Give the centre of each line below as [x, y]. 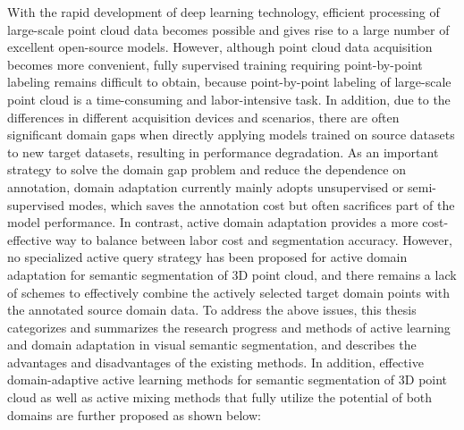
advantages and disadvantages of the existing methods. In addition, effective [215, 362]
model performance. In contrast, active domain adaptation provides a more [213, 222]
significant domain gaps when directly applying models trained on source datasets [231, 135]
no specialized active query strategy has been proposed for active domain [207, 257]
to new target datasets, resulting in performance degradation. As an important [223, 152]
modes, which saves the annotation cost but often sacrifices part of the [262, 204]
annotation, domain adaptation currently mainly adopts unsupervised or [206, 186]
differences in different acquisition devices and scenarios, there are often [203, 117]
